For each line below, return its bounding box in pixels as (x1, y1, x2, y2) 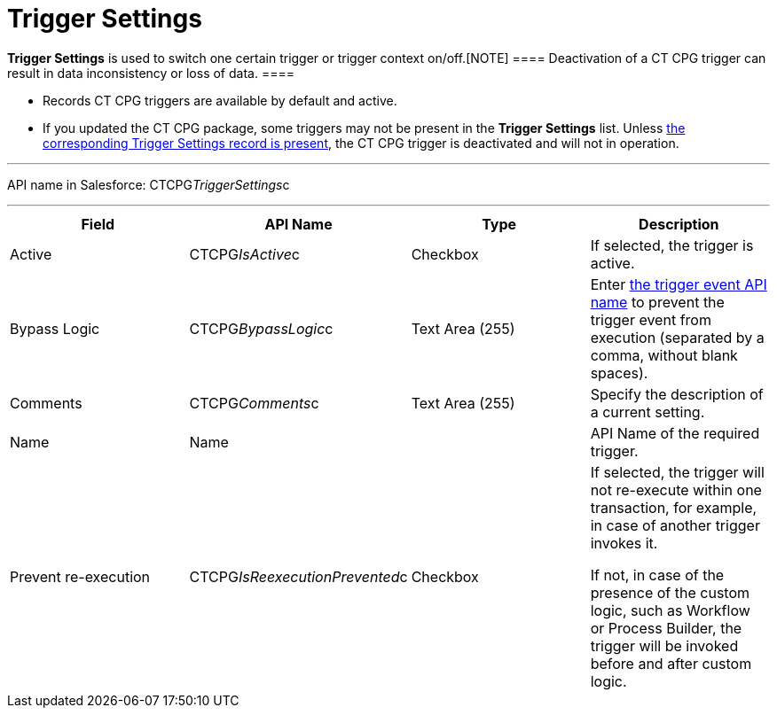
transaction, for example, (590, 498, 757, 517)
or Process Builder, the (590, 618, 742, 637)
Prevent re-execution (10, 567, 151, 586)
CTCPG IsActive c (189, 245, 300, 263)
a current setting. (590, 402, 705, 421)
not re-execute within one (590, 480, 762, 499)
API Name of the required (590, 424, 760, 442)
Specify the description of (590, 385, 764, 403)
